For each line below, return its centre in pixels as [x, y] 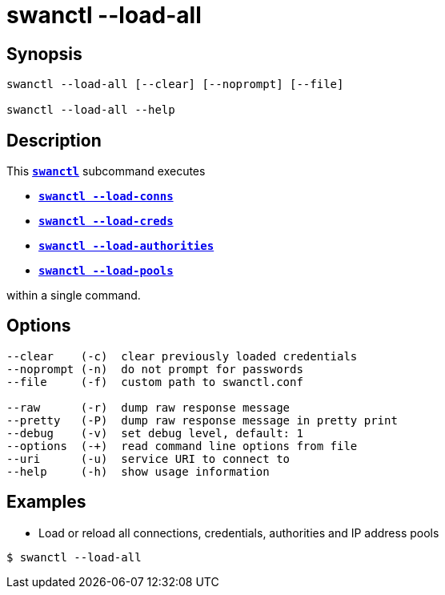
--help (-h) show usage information [138, 471]
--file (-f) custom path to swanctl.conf [155, 382]
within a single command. [74, 295]
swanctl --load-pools [106, 271]
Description [54, 140]
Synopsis [44, 54]
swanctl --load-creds [106, 221]
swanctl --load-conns [106, 197]
